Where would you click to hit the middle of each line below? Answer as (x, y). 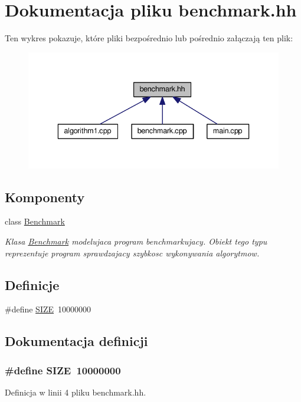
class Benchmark (35, 221)
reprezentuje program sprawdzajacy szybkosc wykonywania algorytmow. (132, 253)
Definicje (32, 284)
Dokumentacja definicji (76, 341)
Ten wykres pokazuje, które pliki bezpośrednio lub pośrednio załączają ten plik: (149, 38)
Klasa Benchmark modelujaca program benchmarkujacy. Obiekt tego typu (136, 241)
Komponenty (45, 197)
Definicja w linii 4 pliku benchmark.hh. (76, 392)
